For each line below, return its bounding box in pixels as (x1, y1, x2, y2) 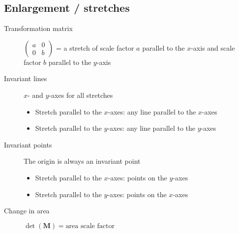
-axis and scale (191, 42, 235, 53)
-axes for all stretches (49, 89, 113, 100)
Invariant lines (4, 73, 47, 84)
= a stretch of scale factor (56, 42, 134, 53)
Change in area (4, 205, 50, 216)
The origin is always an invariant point (24, 156, 141, 166)
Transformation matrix (4, 23, 73, 33)
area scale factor (65, 222, 115, 230)
